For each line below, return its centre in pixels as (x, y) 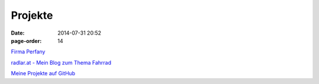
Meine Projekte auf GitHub (43, 73)
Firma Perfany (28, 52)
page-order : (26, 41)
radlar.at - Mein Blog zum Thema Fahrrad (61, 62)
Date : (18, 33)
